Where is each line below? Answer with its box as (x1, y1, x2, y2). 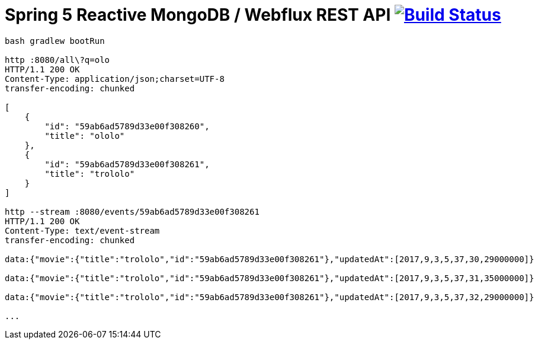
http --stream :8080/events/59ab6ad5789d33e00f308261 (5, 206, 260, 216)
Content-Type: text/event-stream (5, 225, 160, 235)
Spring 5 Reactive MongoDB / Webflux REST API (5, 5, 391, 25)
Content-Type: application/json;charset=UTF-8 (5, 74, 225, 84)
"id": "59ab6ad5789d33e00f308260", (44, 121, 210, 131)
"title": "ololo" (44, 130, 125, 141)
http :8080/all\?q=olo (5, 55, 110, 65)
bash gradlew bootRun (5, 36, 105, 46)
